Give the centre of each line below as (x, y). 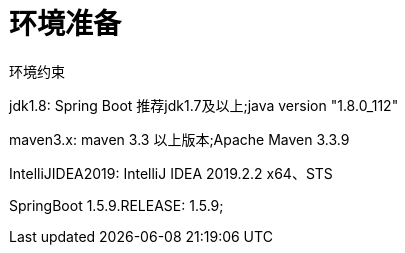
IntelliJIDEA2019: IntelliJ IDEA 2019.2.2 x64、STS (171, 173)
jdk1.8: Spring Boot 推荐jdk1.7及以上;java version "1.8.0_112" (204, 105)
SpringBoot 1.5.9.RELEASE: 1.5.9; (116, 205)
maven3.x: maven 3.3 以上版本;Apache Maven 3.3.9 (179, 139)
